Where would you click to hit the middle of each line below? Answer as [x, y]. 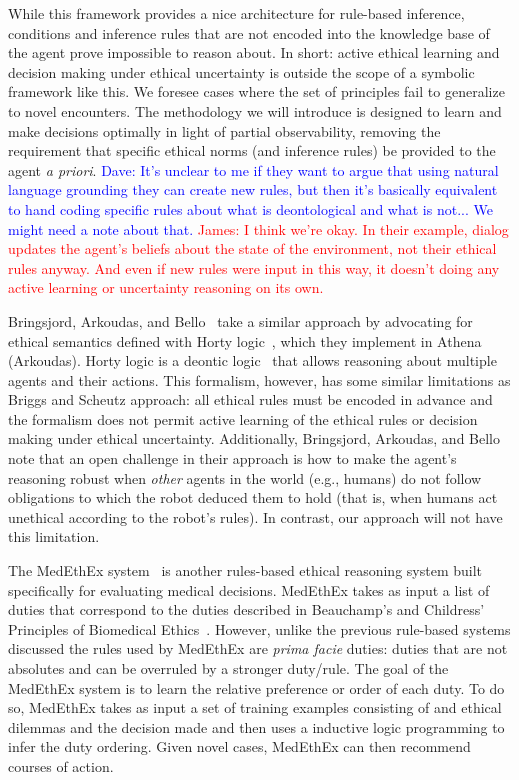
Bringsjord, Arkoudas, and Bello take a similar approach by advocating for [240, 320]
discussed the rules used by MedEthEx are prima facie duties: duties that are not [258, 648]
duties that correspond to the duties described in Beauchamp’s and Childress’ [246, 609]
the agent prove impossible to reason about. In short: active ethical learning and [254, 52]
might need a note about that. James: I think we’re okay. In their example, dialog [258, 228]
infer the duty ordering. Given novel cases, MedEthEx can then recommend [239, 746]
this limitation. [54, 536]
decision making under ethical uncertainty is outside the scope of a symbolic [241, 71]
